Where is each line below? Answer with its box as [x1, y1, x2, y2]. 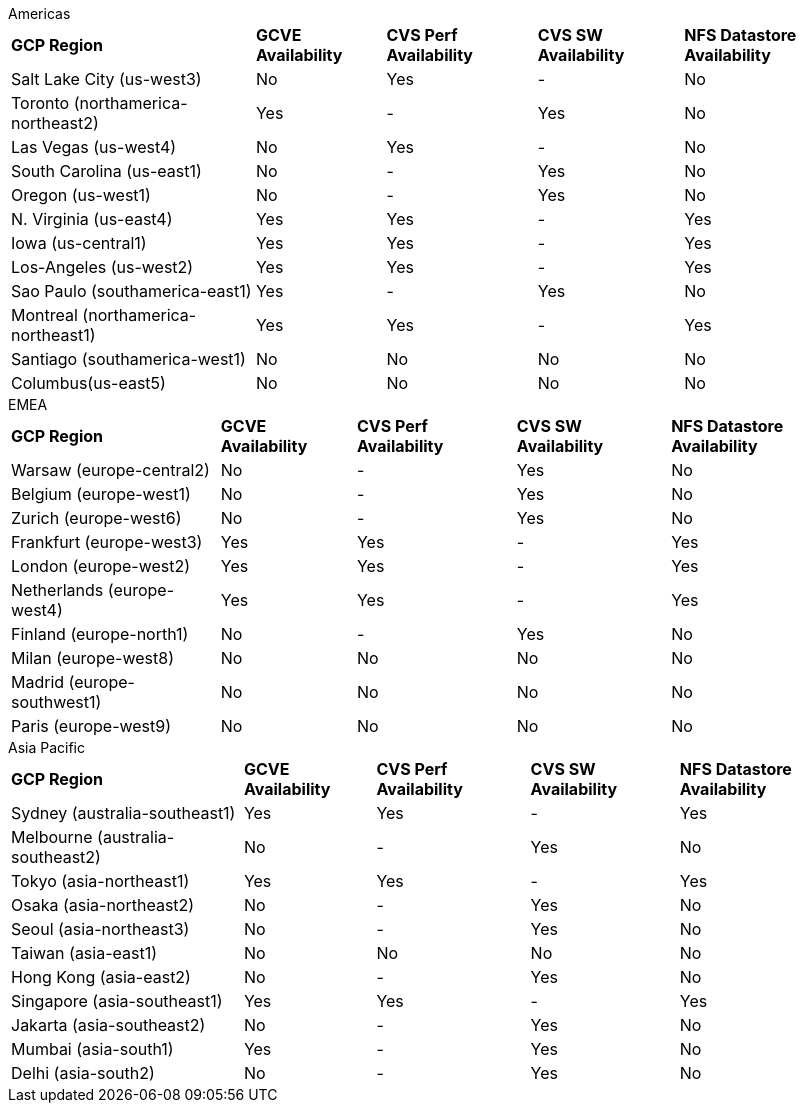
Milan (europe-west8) [11, 648, 174, 668]
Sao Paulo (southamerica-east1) [11, 281, 252, 301]
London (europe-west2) [11, 556, 191, 576]
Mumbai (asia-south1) [11, 1039, 174, 1059]
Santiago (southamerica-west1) [11, 349, 246, 369]
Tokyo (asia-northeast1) [11, 871, 190, 891]
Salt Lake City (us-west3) [11, 69, 202, 89]
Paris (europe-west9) [11, 716, 172, 736]
